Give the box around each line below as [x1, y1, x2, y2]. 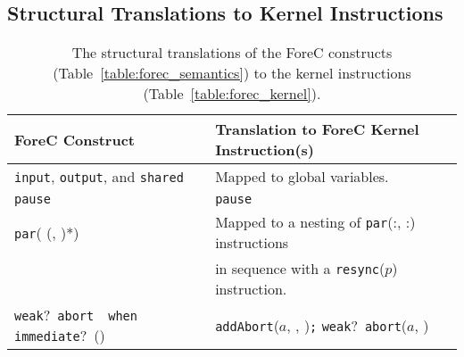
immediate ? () [14, 325, 105, 346]
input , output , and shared [14, 166, 184, 187]
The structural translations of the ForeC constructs [71, 42, 393, 63]
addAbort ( [215, 314, 279, 336]
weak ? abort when [14, 304, 137, 326]
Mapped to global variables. [215, 166, 389, 187]
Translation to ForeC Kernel [215, 119, 419, 140]
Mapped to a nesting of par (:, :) [215, 212, 416, 233]
